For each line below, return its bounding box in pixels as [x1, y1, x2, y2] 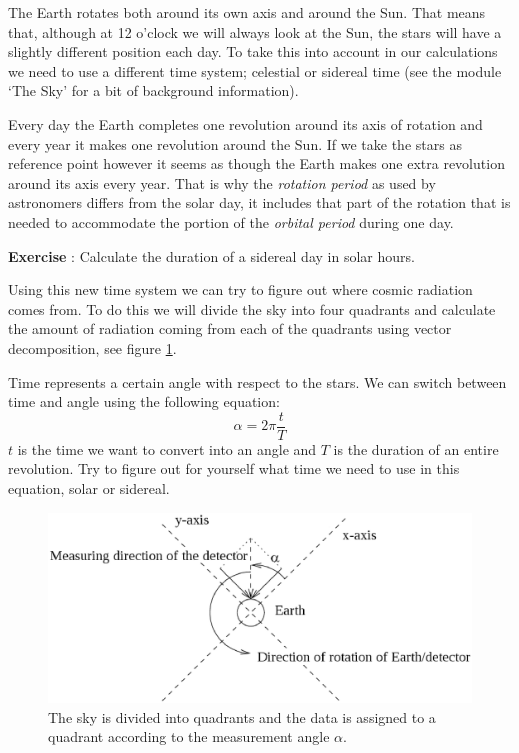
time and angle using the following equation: [8, 391, 280, 412]
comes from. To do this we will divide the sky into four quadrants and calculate [8, 298, 496, 319]
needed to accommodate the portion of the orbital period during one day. [8, 211, 454, 232]
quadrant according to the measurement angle [48, 726, 330, 747]
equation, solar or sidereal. [8, 477, 170, 498]
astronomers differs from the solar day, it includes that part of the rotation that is [8, 192, 511, 213]
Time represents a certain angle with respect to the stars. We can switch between [8, 371, 507, 392]
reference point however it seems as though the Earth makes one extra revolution [8, 153, 505, 174]
